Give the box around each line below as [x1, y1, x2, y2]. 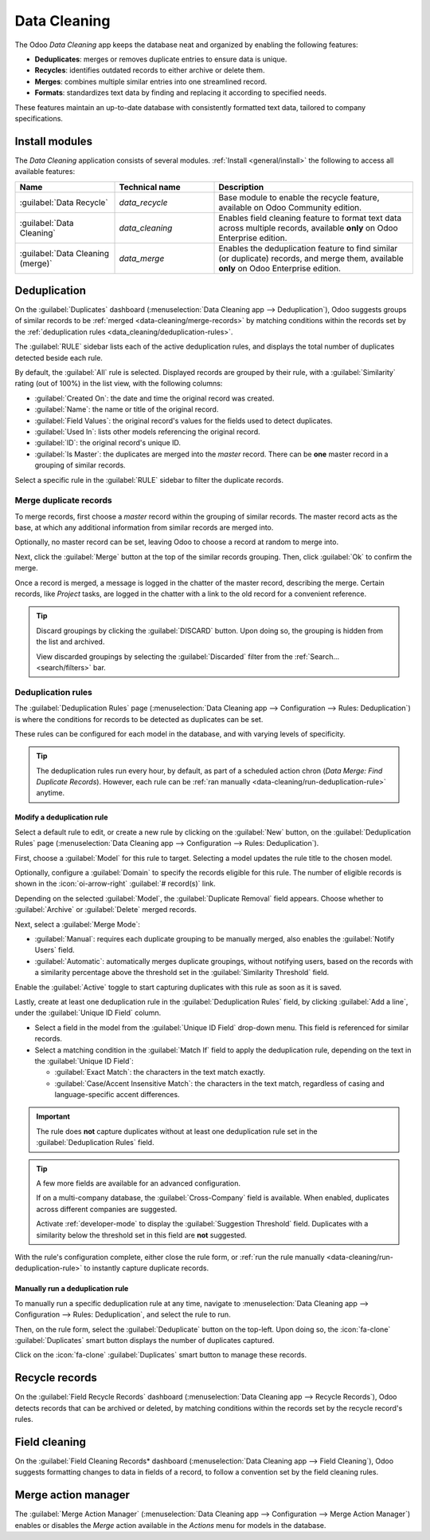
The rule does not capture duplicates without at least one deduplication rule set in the [36, 1126, 318, 1136]
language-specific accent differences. [54, 1090, 180, 1100]
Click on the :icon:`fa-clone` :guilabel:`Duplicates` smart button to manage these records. [14, 1350, 307, 1360]
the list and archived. [36, 637, 105, 646]
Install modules [14, 134, 93, 148]
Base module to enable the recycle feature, [218, 192, 380, 203]
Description [218, 181, 264, 192]
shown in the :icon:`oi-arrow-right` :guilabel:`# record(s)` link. [14, 879, 217, 889]
